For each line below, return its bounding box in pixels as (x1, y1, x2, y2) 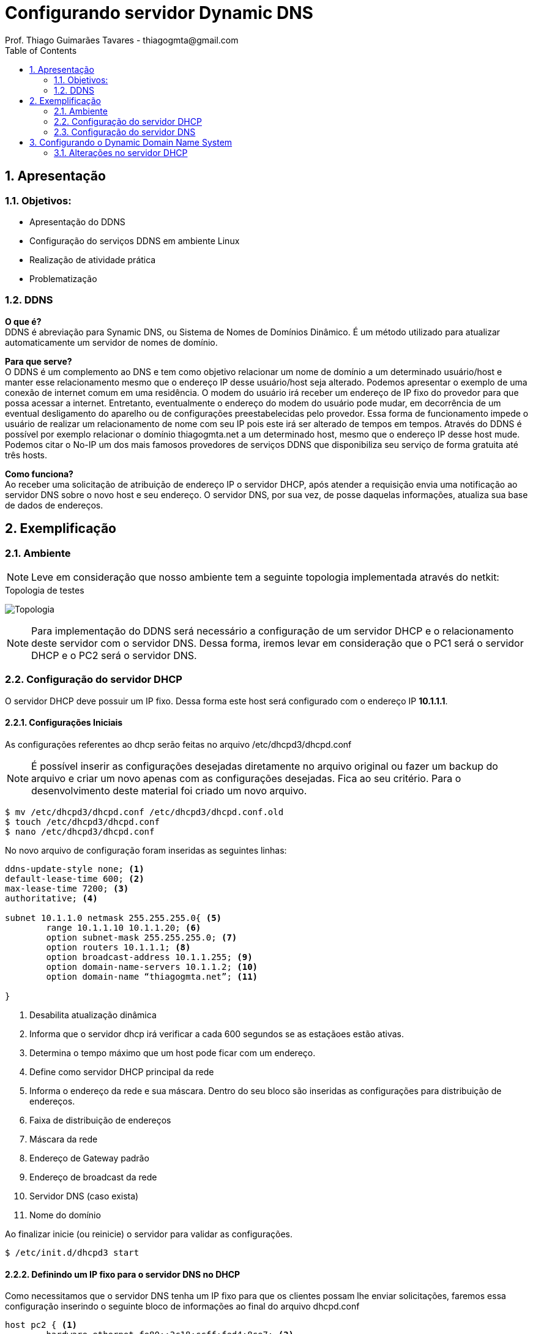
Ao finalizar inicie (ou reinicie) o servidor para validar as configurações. (5, 1228, 293, 1239)
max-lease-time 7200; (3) (5, 883, 129, 893)
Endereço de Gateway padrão (29, 1152, 149, 1163)
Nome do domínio (29, 1209, 101, 1220)
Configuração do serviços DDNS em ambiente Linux (29, 235, 240, 246)
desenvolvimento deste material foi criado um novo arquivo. (31, 784, 307, 797)
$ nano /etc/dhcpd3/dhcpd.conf (5, 826, 155, 837)
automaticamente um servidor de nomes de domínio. (5, 337, 218, 348)
